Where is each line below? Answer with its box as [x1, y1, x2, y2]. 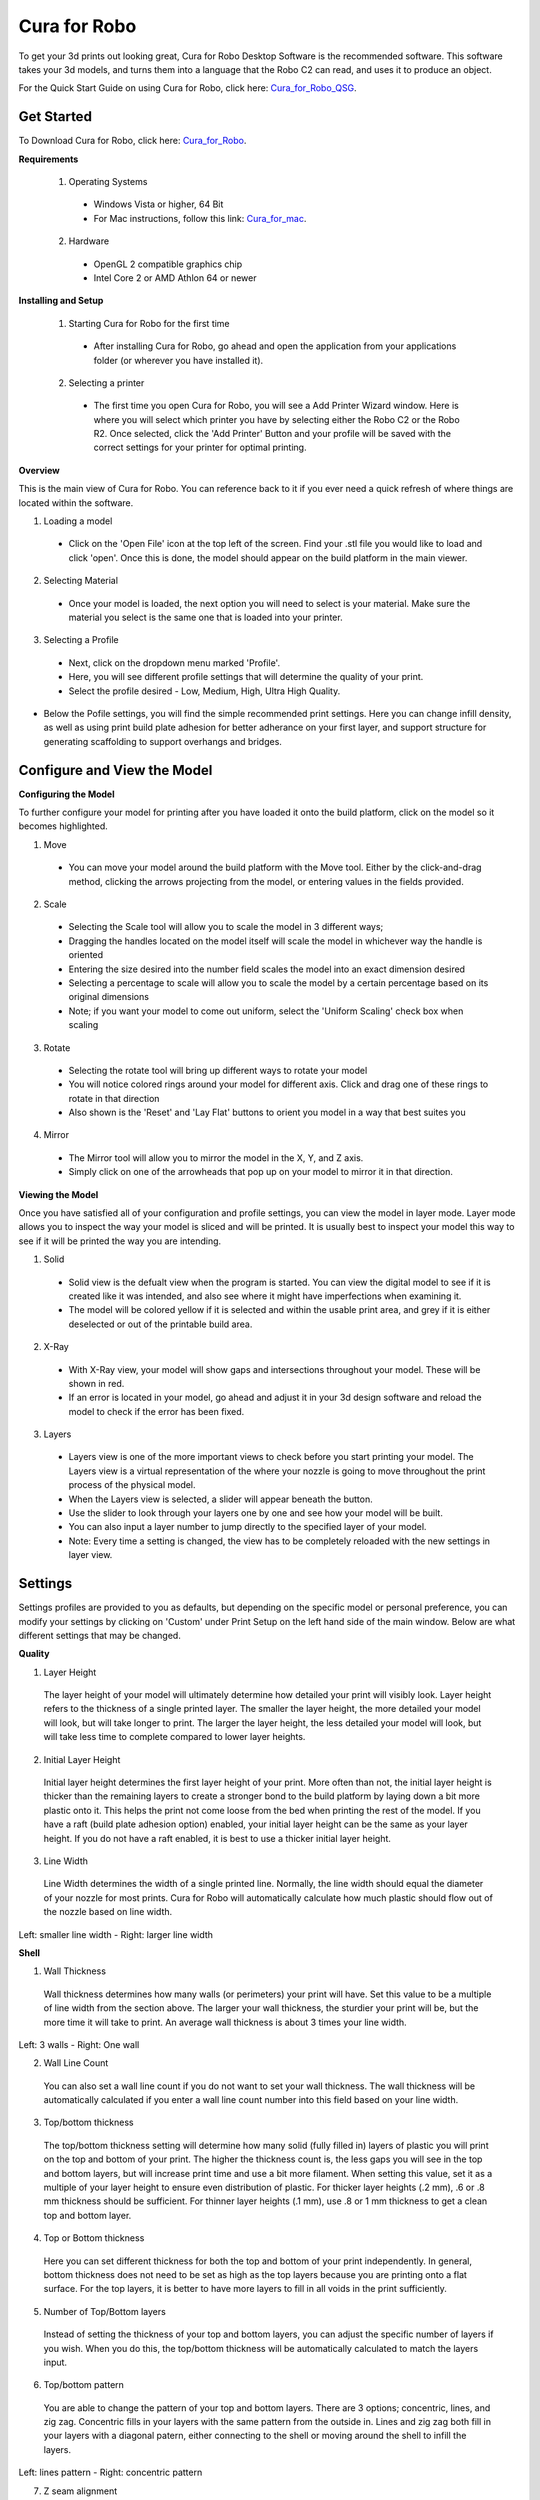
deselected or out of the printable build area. [68, 1318, 253, 1330]
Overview [18, 464, 60, 476]
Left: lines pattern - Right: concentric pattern [18, 2466, 203, 2479]
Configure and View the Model [18, 761, 213, 779]
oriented [68, 949, 104, 961]
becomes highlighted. [18, 820, 109, 832]
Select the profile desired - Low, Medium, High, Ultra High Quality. [68, 685, 341, 697]
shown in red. [68, 1377, 125, 1389]
